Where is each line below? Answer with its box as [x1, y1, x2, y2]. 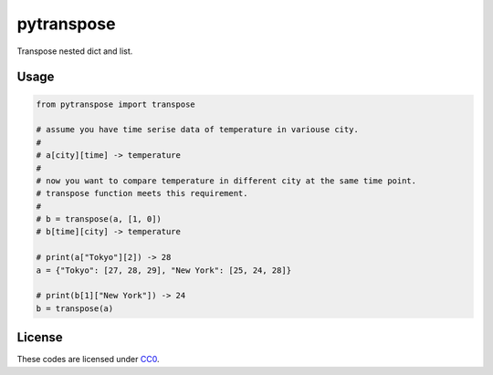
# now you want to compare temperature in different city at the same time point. [36, 175, 417, 186]
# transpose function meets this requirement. [36, 188, 248, 199]
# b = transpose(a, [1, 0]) [36, 214, 162, 224]
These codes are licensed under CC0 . [16, 354, 160, 365]
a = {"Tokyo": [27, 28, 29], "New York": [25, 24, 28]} [36, 265, 292, 276]
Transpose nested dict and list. [16, 46, 133, 57]
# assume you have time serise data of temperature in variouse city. [36, 124, 360, 135]
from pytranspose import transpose [36, 99, 195, 109]
